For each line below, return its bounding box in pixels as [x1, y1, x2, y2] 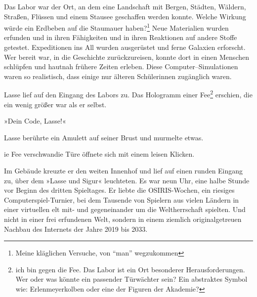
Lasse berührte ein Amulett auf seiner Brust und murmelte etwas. [4, 132, 204, 142]
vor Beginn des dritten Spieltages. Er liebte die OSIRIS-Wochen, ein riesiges [4, 185, 235, 195]
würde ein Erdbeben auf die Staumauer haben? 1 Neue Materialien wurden [4, 21, 229, 33]
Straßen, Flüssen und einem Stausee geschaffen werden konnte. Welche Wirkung [4, 11, 246, 21]
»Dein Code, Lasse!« [4, 116, 66, 126]
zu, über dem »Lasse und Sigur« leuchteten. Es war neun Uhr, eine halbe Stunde [4, 175, 250, 185]
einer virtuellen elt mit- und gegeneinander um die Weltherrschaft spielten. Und [4, 204, 246, 214]
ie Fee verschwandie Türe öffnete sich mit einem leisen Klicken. [4, 149, 195, 159]
